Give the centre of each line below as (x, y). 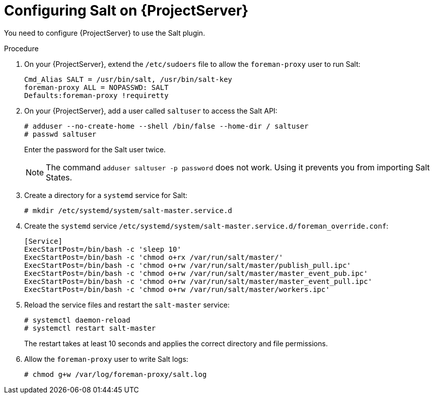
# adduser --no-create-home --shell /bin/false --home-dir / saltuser (166, 126)
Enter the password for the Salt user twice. (95, 149)
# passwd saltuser (60, 134)
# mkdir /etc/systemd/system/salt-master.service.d (128, 210)
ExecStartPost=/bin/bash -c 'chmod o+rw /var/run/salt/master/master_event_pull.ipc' (198, 281)
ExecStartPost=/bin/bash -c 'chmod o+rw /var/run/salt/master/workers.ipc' (177, 289)
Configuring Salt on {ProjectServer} (126, 11)
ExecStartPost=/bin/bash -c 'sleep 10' (103, 249)
